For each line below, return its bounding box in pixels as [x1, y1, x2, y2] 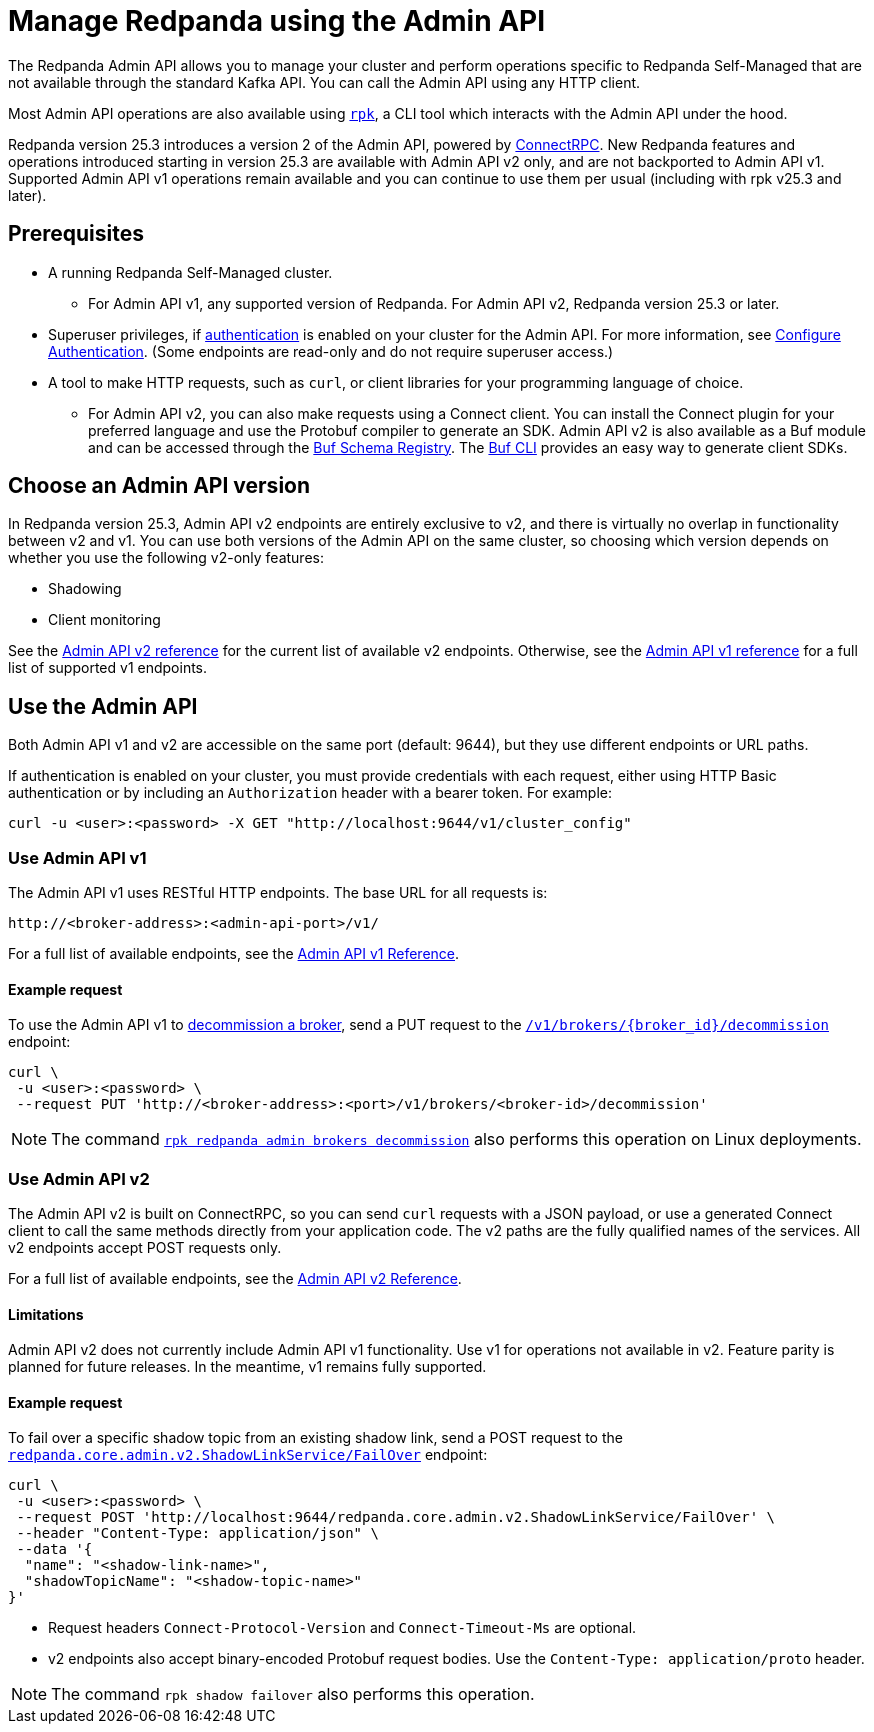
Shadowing [48, 580, 122, 598]
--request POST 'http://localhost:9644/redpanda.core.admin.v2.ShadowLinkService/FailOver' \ [16, 1509, 776, 1526]
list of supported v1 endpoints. [8, 659, 208, 677]
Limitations [8, 1305, 84, 1323]
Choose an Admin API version [8, 473, 311, 499]
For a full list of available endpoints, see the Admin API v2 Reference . [8, 1270, 462, 1287]
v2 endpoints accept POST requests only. [8, 1239, 282, 1256]
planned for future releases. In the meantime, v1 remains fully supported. [8, 1358, 487, 1376]
